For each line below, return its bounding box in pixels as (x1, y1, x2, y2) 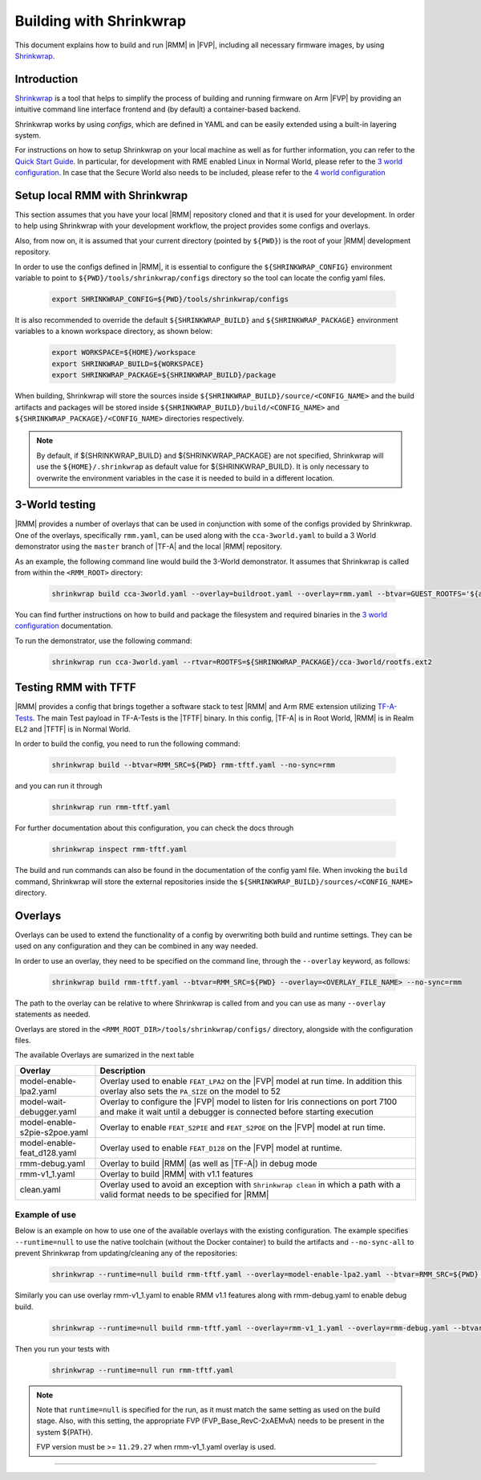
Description (99, 1065, 146, 1076)
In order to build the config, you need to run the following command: (14, 739, 240, 748)
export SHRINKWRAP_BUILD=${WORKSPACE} (51, 359, 204, 369)
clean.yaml (19, 1184, 62, 1195)
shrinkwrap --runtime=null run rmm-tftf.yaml (51, 1365, 234, 1375)
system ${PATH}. (36, 1427, 94, 1437)
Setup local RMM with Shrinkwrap (14, 189, 188, 202)
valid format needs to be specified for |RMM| (99, 1188, 269, 1200)
